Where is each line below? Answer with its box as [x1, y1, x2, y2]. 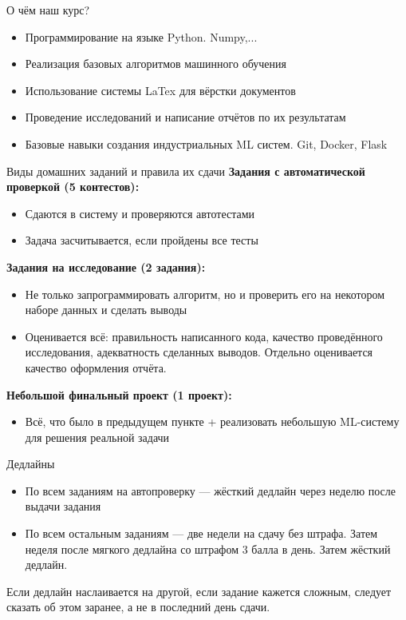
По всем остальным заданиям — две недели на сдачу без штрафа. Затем [25, 525, 378, 542]
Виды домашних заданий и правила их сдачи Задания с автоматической [6, 162, 365, 179]
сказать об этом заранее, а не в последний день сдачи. [6, 598, 270, 615]
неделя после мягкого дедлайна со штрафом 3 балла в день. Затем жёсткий [25, 540, 391, 557]
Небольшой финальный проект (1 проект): [6, 386, 232, 403]
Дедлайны [6, 455, 55, 472]
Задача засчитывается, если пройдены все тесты [25, 232, 258, 248]
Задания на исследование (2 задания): [6, 258, 206, 275]
